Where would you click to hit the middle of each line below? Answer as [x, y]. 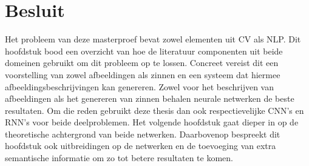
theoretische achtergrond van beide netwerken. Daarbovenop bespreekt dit [143, 134]
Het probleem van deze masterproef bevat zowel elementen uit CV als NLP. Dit [153, 39]
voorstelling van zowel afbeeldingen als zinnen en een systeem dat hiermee [143, 74]
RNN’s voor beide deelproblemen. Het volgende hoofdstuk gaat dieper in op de [152, 122]
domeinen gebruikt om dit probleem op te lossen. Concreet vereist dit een [142, 63]
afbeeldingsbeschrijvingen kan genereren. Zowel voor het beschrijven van [140, 86]
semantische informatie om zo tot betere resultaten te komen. [119, 158]
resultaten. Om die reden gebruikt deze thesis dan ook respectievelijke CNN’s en [154, 110]
